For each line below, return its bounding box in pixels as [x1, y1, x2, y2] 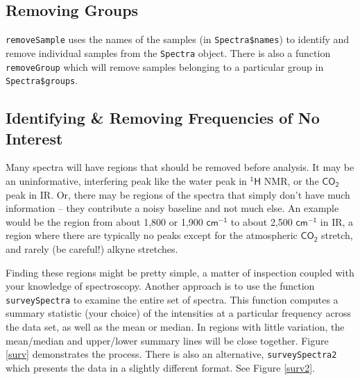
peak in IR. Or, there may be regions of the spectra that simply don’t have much [6, 187, 350, 201]
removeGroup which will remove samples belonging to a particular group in [6, 59, 324, 74]
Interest [6, 127, 63, 149]
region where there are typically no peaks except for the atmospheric [6, 228, 298, 242]
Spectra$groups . [6, 73, 78, 88]
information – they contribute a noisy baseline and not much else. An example [6, 201, 339, 215]
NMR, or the [264, 174, 319, 188]
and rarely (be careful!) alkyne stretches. [6, 241, 178, 256]
